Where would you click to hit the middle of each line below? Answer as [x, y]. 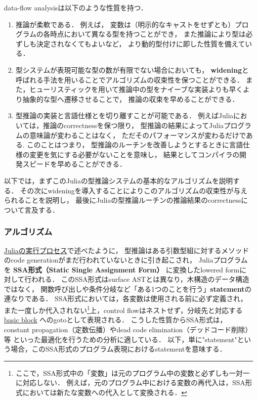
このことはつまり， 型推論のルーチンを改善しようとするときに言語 [135, 145]
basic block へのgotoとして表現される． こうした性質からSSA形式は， [115, 320]
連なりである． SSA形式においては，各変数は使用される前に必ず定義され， [126, 298]
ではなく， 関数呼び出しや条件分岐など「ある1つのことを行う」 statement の [128, 289]
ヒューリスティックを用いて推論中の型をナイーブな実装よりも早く [136, 89]
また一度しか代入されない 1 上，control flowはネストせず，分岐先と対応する [123, 309]
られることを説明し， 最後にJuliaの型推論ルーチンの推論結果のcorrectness [123, 200]
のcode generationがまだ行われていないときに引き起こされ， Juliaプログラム [126, 260]
